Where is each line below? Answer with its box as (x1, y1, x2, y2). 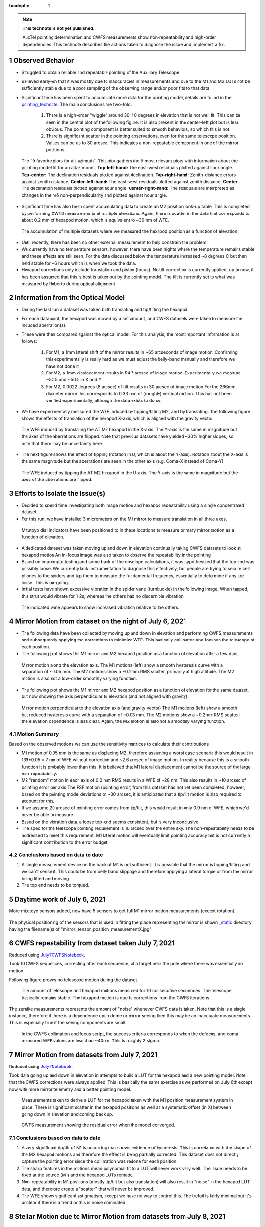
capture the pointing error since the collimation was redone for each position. (21, 1158, 178, 1164)
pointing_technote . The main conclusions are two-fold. (21, 101, 132, 107)
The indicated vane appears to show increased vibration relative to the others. (21, 604, 180, 611)
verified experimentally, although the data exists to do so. (46, 398, 162, 403)
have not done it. (46, 363, 80, 369)
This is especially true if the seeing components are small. (9, 1019, 127, 1025)
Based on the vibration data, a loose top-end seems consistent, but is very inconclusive (21, 819, 199, 825)
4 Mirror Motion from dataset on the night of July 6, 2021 (9, 617, 186, 625)
